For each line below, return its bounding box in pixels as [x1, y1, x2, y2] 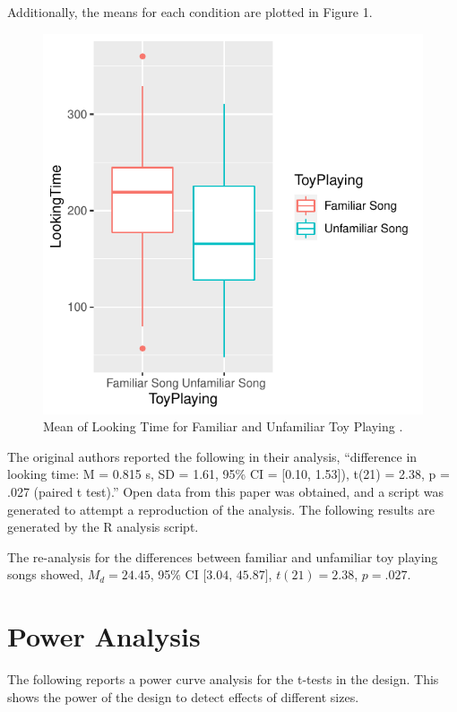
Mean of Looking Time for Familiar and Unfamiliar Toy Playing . [43, 417, 403, 436]
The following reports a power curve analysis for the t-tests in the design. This [7, 670, 439, 689]
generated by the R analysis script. [7, 517, 199, 536]
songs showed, [7, 565, 83, 584]
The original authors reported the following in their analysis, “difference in [7, 447, 418, 465]
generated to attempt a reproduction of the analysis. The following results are [7, 499, 435, 518]
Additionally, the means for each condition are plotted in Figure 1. [7, 3, 373, 21]
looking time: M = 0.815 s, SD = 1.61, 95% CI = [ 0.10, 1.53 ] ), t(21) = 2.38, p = [7, 465, 450, 483]
